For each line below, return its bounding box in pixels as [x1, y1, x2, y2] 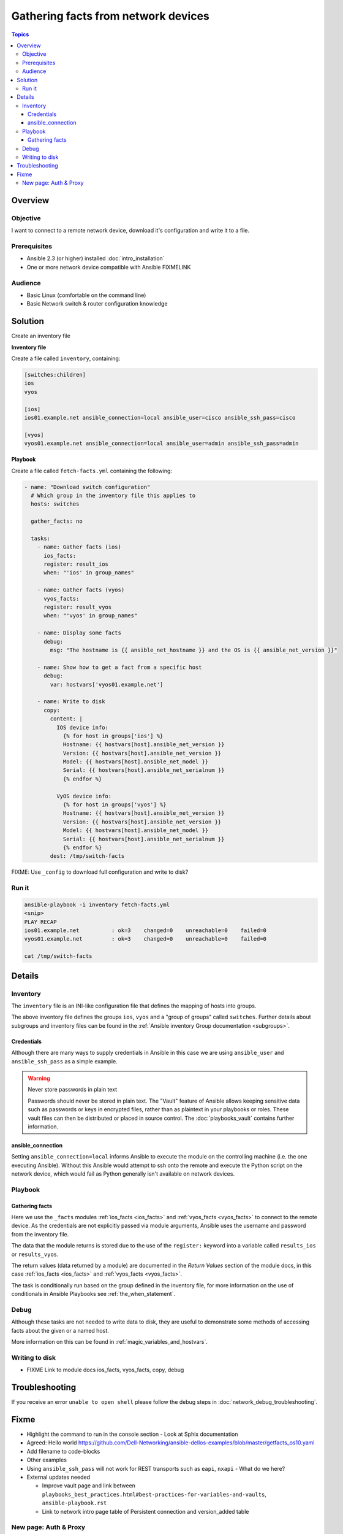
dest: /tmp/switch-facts [50, 853, 125, 860]
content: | [50, 715, 83, 722]
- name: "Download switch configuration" [24, 484, 151, 490]
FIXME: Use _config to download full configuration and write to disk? [11, 868, 189, 876]
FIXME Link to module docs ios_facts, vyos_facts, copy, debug [26, 1366, 184, 1374]
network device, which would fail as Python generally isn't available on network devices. [11, 1170, 235, 1177]
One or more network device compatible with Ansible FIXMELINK [26, 263, 191, 271]
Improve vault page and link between [42, 1482, 136, 1489]
